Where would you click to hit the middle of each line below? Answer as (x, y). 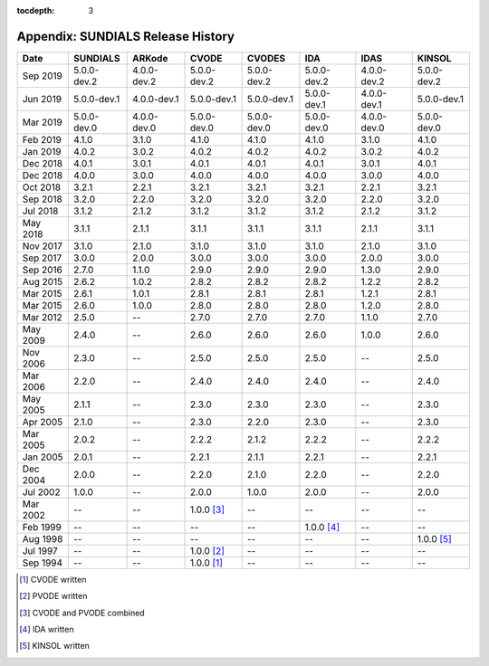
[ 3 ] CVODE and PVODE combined (82, 613)
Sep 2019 (42, 75)
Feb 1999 (42, 527)
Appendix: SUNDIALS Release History (126, 36)
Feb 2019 (42, 139)
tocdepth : (36, 10)
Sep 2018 (42, 199)
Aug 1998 (43, 538)
